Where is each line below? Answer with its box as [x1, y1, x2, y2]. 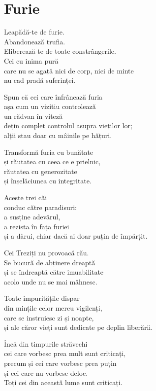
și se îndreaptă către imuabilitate [4, 267, 104, 277]
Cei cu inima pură [4, 55, 59, 66]
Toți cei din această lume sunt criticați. [4, 377, 123, 388]
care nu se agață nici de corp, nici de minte [4, 65, 134, 75]
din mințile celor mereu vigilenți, [4, 302, 102, 313]
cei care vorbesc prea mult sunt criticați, [4, 348, 126, 358]
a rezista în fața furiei [4, 221, 69, 231]
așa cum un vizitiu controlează [4, 101, 96, 111]
